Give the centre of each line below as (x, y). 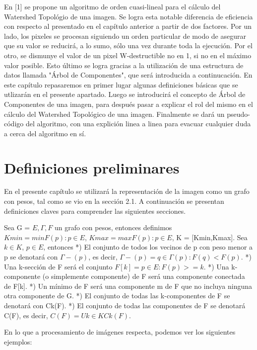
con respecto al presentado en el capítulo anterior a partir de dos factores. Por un (128, 26)
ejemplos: (18, 341)
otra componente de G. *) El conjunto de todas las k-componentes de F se (117, 296)
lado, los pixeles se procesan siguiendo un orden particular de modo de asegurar (125, 36)
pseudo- (238, 114)
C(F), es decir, (26, 315)
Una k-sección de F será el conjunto (58, 266)
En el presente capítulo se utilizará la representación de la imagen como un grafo (127, 191)
